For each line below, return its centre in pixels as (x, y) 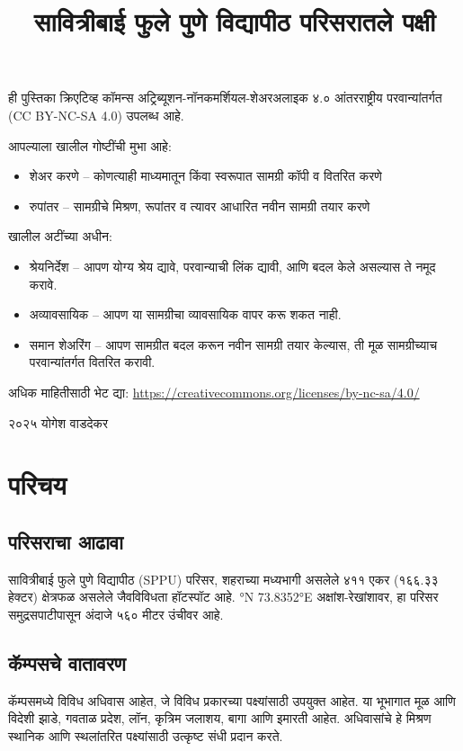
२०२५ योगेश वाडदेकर (58, 422)
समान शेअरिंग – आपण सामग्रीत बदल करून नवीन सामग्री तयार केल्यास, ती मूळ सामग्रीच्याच (233, 344)
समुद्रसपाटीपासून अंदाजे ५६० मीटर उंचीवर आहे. (116, 614)
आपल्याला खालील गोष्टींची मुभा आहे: (90, 145)
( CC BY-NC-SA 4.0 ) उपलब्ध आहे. (96, 115)
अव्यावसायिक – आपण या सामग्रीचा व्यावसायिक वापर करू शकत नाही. (185, 314)
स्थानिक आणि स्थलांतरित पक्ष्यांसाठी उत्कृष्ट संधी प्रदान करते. (146, 735)
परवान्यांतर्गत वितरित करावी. (92, 362)
